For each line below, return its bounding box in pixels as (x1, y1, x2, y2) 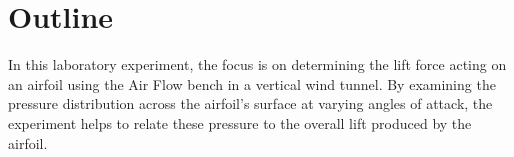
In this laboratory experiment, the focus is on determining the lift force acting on (8, 54, 507, 75)
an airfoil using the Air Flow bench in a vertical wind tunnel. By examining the (8, 73, 496, 94)
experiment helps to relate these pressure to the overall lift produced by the (8, 112, 472, 133)
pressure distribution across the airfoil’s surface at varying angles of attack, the (8, 93, 493, 114)
